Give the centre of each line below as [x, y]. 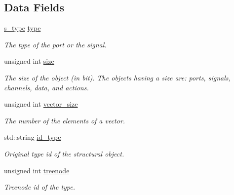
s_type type [22, 28]
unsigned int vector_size [41, 104]
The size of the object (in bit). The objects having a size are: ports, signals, [117, 77]
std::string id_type [33, 137]
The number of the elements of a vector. [65, 120]
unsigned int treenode [37, 170]
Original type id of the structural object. [64, 153]
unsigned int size [29, 61]
